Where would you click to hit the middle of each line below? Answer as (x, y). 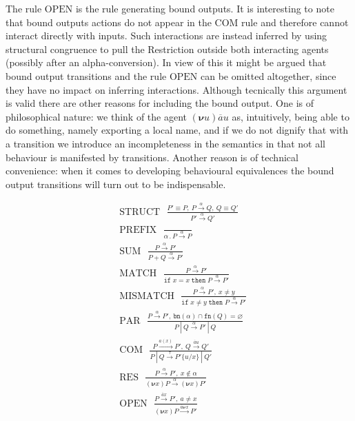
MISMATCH (147, 296)
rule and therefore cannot (295, 22)
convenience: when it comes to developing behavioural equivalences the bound (170, 171)
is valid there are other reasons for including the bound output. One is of (160, 103)
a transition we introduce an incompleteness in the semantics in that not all (166, 143)
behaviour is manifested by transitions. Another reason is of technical (152, 157)
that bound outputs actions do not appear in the (109, 22)
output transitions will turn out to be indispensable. (116, 184)
